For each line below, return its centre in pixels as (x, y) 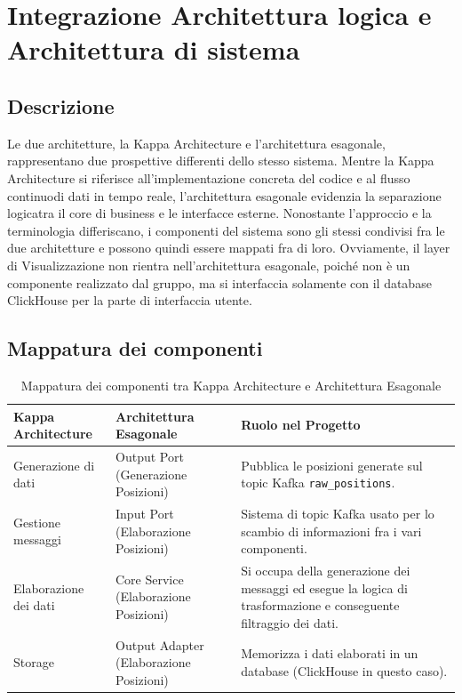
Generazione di (54, 465)
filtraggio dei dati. (290, 622)
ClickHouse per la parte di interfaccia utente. (130, 300)
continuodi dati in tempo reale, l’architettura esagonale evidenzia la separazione (224, 195)
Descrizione (61, 105)
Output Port (150, 456)
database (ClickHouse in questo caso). (344, 671)
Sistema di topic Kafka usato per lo (338, 513)
